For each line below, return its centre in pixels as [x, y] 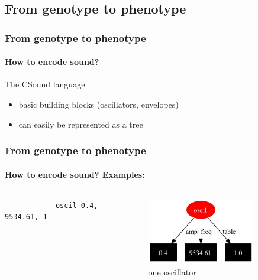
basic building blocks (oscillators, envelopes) [99, 104]
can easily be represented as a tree [81, 124]
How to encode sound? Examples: [75, 174]
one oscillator [172, 271]
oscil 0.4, [77, 205]
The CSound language [45, 84]
